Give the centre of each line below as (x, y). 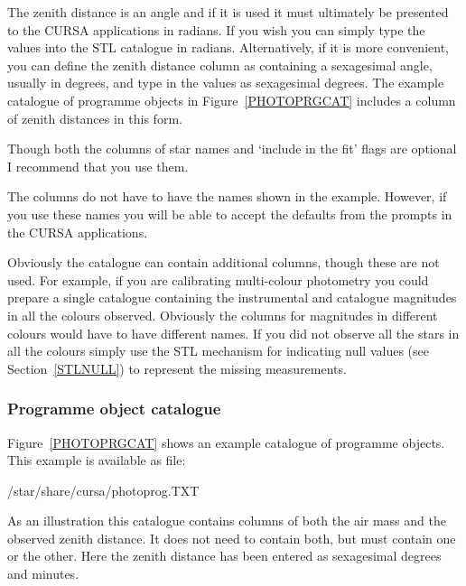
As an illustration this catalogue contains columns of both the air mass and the (227, 521)
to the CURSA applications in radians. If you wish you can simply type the (216, 29)
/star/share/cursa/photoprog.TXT (103, 490)
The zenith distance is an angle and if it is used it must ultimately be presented (228, 12)
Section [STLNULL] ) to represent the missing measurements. (177, 368)
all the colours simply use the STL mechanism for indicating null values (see (218, 351)
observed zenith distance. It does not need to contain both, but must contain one (232, 538)
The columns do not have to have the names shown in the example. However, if (227, 196)
